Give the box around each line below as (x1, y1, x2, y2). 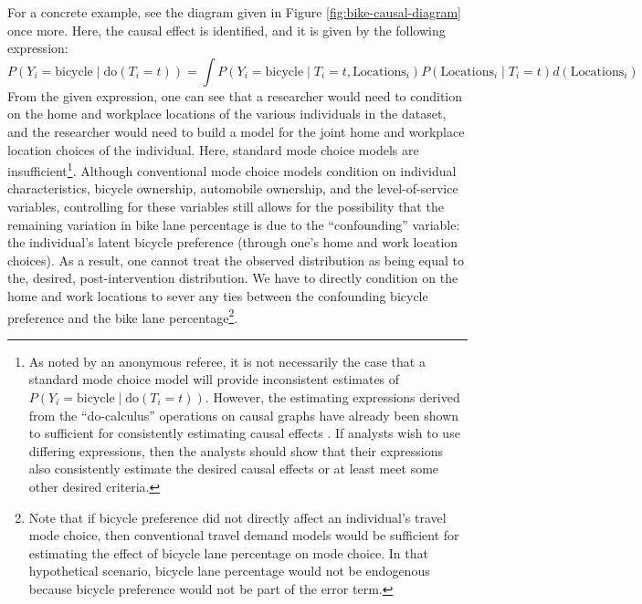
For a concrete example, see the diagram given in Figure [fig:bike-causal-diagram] (7, 3, 461, 21)
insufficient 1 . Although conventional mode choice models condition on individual (7, 159, 457, 180)
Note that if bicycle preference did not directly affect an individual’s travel (28, 507, 447, 526)
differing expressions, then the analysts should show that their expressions (28, 441, 444, 460)
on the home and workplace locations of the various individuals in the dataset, (7, 104, 447, 123)
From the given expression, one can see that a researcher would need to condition (7, 86, 463, 105)
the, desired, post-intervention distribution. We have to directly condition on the (7, 268, 458, 287)
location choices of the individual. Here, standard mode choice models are (7, 140, 419, 159)
